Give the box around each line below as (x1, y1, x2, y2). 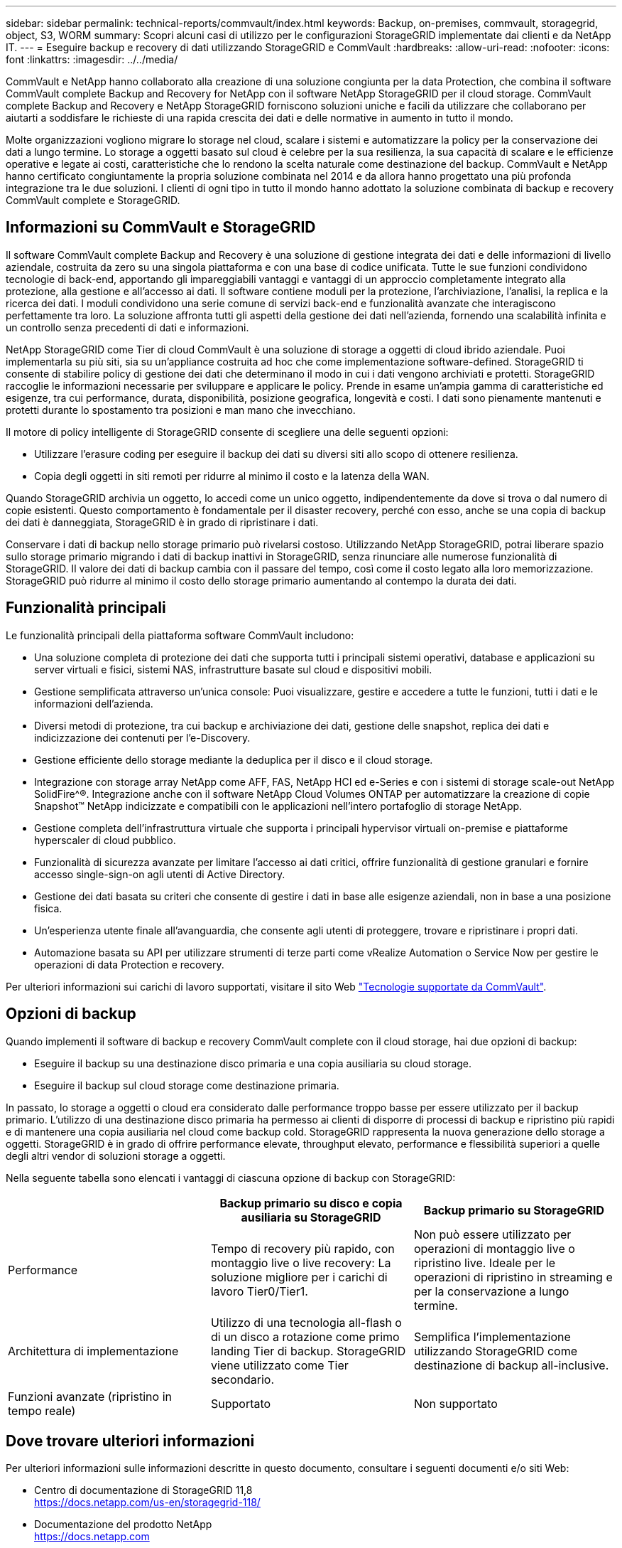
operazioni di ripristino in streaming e (413, 1269, 613, 1284)
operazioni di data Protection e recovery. (34, 958, 224, 971)
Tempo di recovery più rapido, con (210, 1241, 395, 1256)
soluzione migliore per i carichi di (210, 1269, 388, 1284)
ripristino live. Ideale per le (413, 1255, 555, 1270)
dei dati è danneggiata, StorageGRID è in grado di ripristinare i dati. (6, 516, 319, 528)
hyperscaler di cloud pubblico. (34, 833, 176, 846)
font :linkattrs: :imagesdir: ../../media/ (6, 53, 178, 65)
